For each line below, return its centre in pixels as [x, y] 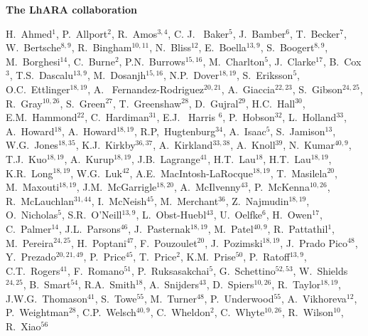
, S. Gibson [317, 89]
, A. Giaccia [248, 89]
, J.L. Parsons [90, 228]
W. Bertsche [33, 47]
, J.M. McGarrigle [117, 187]
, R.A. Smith [107, 284]
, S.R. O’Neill [92, 215]
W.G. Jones [32, 145]
